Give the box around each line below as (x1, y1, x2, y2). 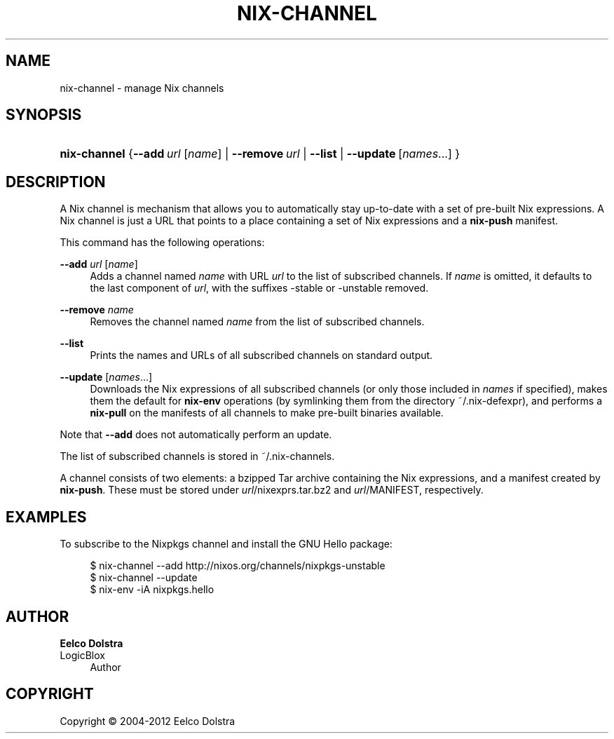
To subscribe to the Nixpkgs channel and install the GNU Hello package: (60, 538, 393, 550)
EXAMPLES (6, 508, 87, 526)
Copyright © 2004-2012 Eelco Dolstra (60, 714, 236, 727)
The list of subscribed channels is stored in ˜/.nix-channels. (60, 450, 335, 463)
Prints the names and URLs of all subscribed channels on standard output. (90, 349, 433, 362)
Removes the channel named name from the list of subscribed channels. (90, 316, 425, 328)
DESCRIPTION (6, 172, 106, 191)
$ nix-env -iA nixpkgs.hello (90, 583, 214, 596)
